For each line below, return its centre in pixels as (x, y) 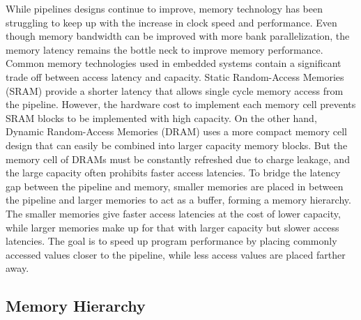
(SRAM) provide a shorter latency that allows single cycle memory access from (175, 90)
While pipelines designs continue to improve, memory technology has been (164, 8)
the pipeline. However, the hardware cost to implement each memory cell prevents (181, 104)
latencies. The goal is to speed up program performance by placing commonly (171, 241)
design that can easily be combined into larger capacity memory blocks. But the (177, 145)
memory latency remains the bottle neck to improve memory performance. (164, 49)
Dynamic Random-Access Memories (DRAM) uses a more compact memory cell (176, 131)
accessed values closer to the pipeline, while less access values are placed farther (176, 254)
